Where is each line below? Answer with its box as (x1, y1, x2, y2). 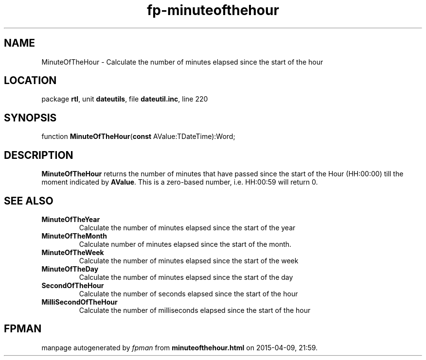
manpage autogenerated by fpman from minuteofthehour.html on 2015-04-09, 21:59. (41, 343, 318, 352)
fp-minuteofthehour (147, 2, 279, 18)
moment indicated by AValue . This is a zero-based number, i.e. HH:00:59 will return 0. (41, 178, 318, 187)
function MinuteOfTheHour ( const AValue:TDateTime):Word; (41, 132, 235, 141)
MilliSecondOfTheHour (41, 297, 118, 306)
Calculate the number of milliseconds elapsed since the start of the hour (79, 306, 311, 314)
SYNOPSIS (4, 111, 57, 124)
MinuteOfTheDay (41, 264, 99, 273)
